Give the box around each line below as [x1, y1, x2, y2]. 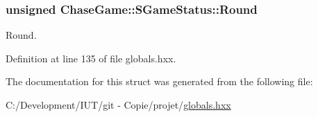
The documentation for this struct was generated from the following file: [6, 74, 313, 89]
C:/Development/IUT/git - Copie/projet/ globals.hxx [6, 98, 231, 111]
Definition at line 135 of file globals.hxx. [6, 51, 176, 65]
